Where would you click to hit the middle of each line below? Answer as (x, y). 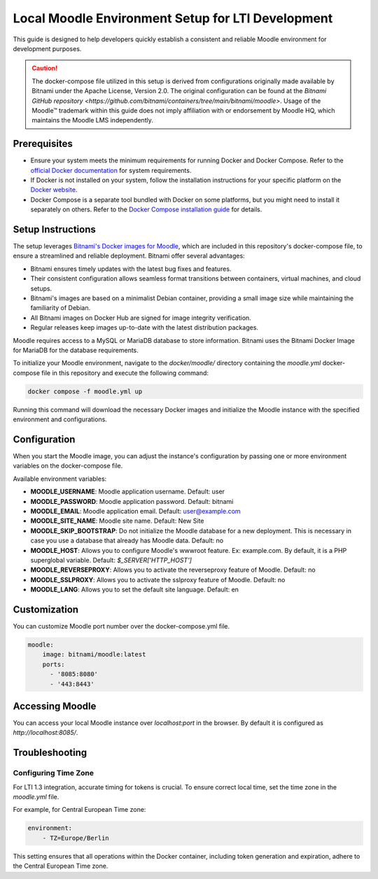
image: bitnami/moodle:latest (94, 655)
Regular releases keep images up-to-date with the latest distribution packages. (145, 328)
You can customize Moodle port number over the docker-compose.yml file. (121, 626)
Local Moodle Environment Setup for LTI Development (173, 18)
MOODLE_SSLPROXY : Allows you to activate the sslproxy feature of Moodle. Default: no (158, 579)
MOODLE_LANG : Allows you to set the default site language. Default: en (135, 590)
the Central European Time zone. (61, 866)
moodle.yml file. (36, 796)
